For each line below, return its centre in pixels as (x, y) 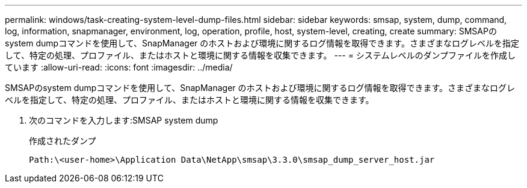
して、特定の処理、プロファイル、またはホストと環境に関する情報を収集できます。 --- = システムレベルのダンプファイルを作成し (260, 55)
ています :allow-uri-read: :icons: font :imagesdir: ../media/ (119, 67)
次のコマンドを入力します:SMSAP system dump (124, 120)
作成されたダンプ (63, 141)
